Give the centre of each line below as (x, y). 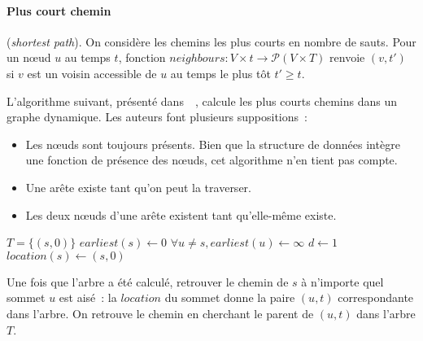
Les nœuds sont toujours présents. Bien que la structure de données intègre (213, 144)
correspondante (376, 297)
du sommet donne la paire (230, 297)
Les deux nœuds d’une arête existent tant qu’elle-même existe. (181, 214)
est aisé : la (88, 297)
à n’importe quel (342, 281)
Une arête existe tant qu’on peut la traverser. (138, 187)
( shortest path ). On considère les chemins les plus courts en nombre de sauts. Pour (211, 41)
